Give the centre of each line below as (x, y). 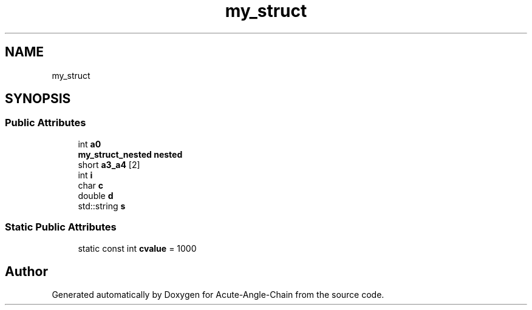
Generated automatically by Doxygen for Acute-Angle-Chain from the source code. (218, 295)
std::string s (102, 206)
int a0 (90, 144)
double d (96, 195)
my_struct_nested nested (130, 154)
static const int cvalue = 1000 (137, 248)
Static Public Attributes (61, 227)
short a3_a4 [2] (109, 164)
